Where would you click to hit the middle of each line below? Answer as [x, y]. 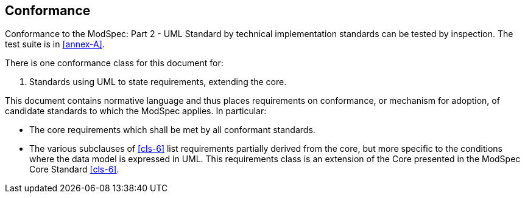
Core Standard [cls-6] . [74, 169]
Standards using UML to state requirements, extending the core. [158, 82]
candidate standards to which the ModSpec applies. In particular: [136, 111]
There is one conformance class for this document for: [114, 63]
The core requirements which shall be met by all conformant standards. [172, 130]
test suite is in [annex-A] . [55, 44]
